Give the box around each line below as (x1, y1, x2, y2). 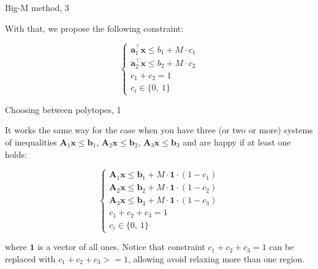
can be (269, 240, 294, 253)
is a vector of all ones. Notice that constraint (37, 240, 205, 253)
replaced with (5, 252, 56, 265)
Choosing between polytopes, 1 (5, 103, 121, 116)
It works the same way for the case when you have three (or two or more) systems (5, 123, 313, 136)
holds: (5, 147, 27, 160)
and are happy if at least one (183, 135, 291, 148)
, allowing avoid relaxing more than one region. (127, 252, 305, 265)
